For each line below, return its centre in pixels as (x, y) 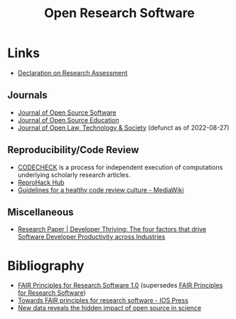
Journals (27, 95)
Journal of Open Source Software (67, 113)
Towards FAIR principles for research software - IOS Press (103, 300)
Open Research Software (119, 13)
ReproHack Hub (41, 182)
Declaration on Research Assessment (73, 73)
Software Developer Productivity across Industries (91, 237)
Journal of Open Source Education (68, 120)
